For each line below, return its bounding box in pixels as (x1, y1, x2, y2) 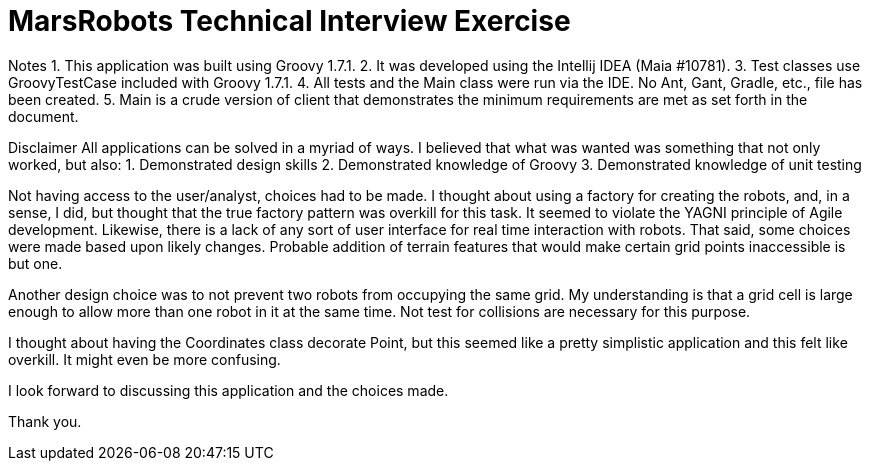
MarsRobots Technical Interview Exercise (8, 4, 571, 38)
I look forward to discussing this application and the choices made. (8, 381, 449, 399)
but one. (8, 254, 63, 272)
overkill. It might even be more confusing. (8, 350, 281, 368)
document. (8, 107, 79, 125)
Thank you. (8, 412, 82, 430)
